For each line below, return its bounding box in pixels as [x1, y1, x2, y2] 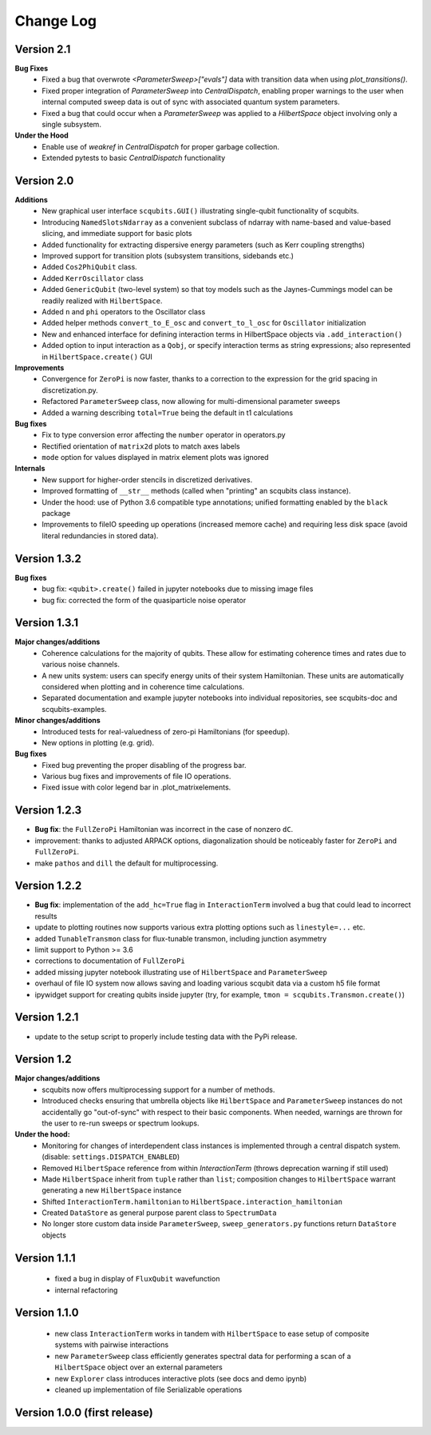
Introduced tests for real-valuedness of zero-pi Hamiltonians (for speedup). [42, 726, 291, 736]
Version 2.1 [14, 42, 71, 56]
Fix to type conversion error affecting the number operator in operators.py [42, 430, 287, 440]
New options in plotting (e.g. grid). [42, 737, 155, 747]
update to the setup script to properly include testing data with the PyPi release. [34, 1032, 298, 1041]
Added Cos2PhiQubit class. [42, 262, 137, 272]
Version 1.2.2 [14, 879, 82, 893]
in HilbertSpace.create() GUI [42, 352, 153, 362]
